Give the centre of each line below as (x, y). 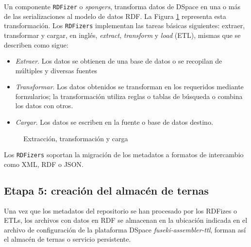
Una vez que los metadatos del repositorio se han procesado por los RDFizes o (120, 210)
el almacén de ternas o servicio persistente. (67, 239)
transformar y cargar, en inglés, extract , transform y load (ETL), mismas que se (122, 35)
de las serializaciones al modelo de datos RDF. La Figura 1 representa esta (115, 16)
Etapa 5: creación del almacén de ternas (106, 190)
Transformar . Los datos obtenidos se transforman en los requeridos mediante (129, 87)
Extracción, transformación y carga (76, 138)
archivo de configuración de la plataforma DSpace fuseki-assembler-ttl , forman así (125, 229)
